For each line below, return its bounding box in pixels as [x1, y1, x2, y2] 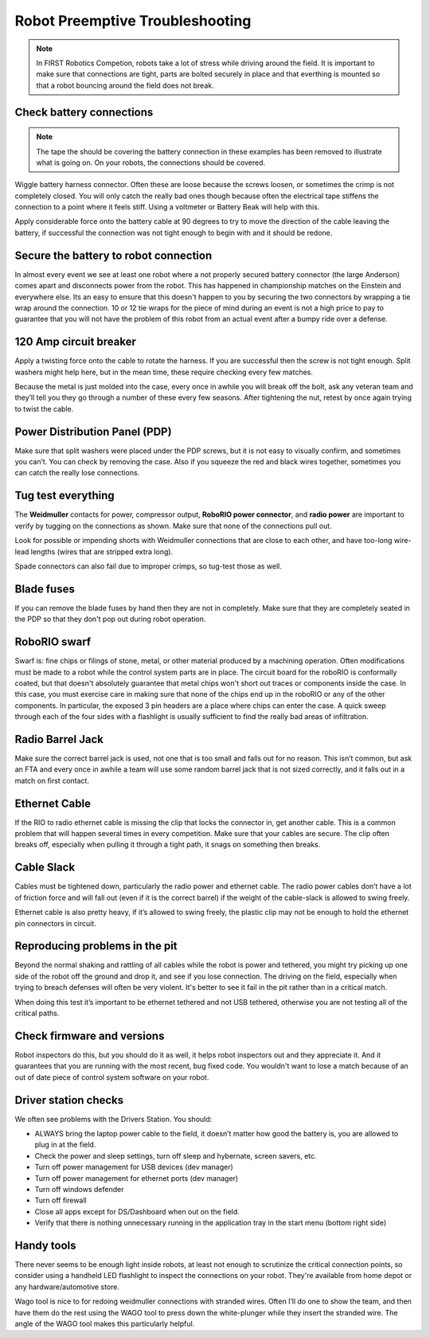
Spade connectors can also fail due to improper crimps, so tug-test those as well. [14, 561, 283, 571]
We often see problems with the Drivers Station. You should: [14, 1114, 213, 1124]
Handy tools [14, 1238, 76, 1252]
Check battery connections [14, 105, 154, 119]
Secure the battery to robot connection [14, 248, 213, 262]
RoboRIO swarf [14, 635, 92, 649]
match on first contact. [14, 776, 89, 785]
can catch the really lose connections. [14, 468, 140, 478]
